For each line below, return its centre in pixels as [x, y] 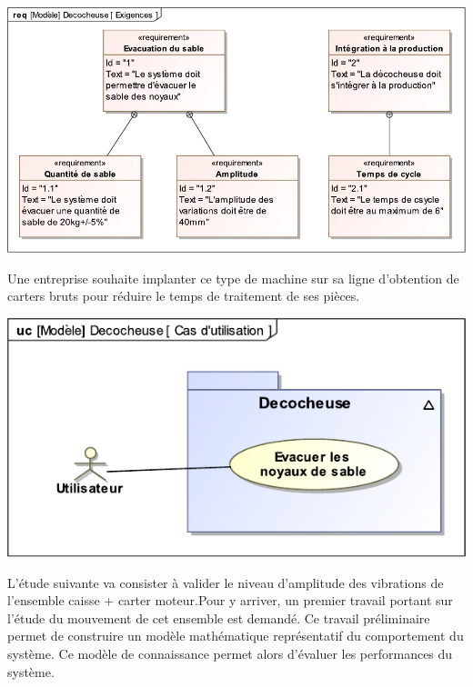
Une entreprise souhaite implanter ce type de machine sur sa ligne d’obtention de [233, 278]
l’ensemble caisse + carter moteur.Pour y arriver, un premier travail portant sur [230, 600]
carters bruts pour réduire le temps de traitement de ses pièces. [184, 296]
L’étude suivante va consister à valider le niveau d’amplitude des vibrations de [226, 582]
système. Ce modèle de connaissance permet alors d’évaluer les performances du [230, 653]
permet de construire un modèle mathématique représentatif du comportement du [236, 636]
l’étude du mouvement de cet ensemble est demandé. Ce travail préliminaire [219, 617]
